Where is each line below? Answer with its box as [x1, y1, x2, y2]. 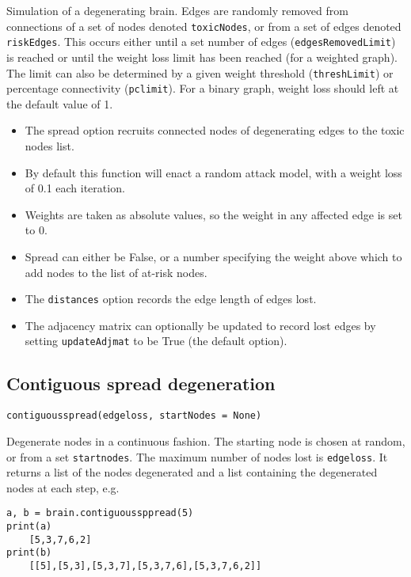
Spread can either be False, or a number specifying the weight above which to [25, 248, 402, 264]
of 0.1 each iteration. [25, 180, 125, 196]
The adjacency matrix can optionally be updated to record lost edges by [25, 317, 376, 333]
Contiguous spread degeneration [6, 371, 276, 396]
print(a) [6, 521, 52, 533]
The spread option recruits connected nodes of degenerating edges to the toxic [25, 122, 405, 139]
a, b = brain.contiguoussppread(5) [6, 507, 194, 519]
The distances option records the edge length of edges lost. [25, 290, 317, 307]
